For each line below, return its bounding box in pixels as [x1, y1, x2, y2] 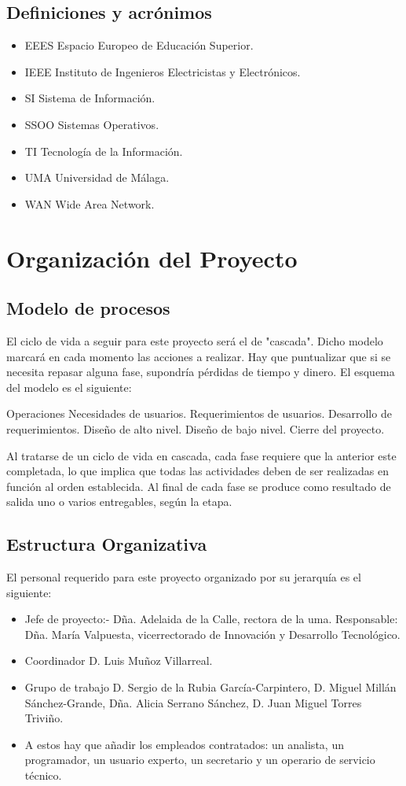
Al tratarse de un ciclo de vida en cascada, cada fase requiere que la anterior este [6, 447, 397, 463]
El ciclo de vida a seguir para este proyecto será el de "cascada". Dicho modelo [6, 332, 383, 349]
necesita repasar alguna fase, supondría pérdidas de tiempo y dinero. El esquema [6, 363, 395, 380]
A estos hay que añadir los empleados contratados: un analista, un [24, 736, 344, 752]
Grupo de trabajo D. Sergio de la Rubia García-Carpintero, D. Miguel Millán [24, 679, 397, 696]
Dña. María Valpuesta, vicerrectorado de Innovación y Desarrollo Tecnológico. [24, 625, 401, 642]
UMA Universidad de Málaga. [24, 169, 170, 186]
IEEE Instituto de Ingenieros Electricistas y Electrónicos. [24, 63, 301, 79]
